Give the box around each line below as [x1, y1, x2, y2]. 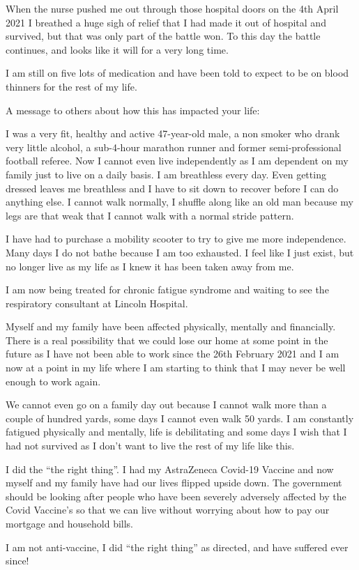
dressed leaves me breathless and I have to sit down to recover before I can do [6, 180, 339, 195]
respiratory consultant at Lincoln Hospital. [6, 295, 188, 310]
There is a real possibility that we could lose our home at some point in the [6, 332, 328, 347]
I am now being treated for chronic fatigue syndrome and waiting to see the [6, 282, 329, 297]
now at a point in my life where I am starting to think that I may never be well [6, 360, 346, 375]
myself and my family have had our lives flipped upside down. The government [6, 475, 342, 490]
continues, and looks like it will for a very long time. [6, 42, 229, 56]
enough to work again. [6, 373, 101, 388]
